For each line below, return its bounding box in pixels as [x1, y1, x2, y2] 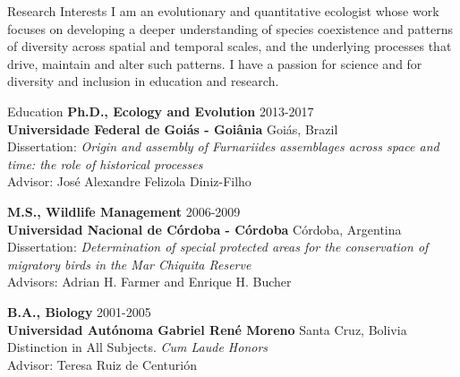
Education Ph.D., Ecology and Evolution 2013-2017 [7, 101, 314, 120]
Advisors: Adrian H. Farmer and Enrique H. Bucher [7, 272, 292, 291]
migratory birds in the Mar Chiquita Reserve [7, 254, 251, 273]
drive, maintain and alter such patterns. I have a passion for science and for [7, 54, 422, 73]
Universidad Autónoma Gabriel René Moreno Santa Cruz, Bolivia [7, 320, 407, 338]
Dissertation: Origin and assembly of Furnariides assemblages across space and [7, 137, 439, 156]
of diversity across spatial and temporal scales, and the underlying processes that [7, 37, 452, 56]
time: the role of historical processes [7, 154, 203, 173]
